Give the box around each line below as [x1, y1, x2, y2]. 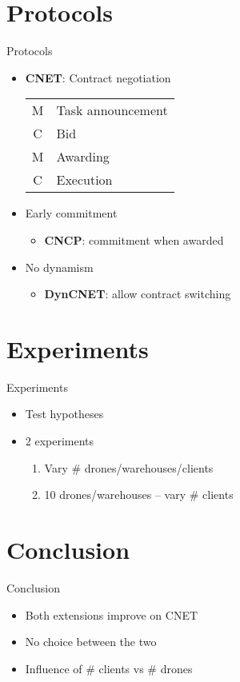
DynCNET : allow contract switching [44, 285, 231, 302]
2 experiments [25, 433, 94, 449]
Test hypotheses [25, 405, 104, 422]
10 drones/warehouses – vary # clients [44, 486, 234, 503]
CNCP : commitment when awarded [44, 231, 224, 248]
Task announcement [56, 101, 168, 120]
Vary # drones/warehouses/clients [44, 459, 214, 476]
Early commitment [25, 205, 118, 221]
